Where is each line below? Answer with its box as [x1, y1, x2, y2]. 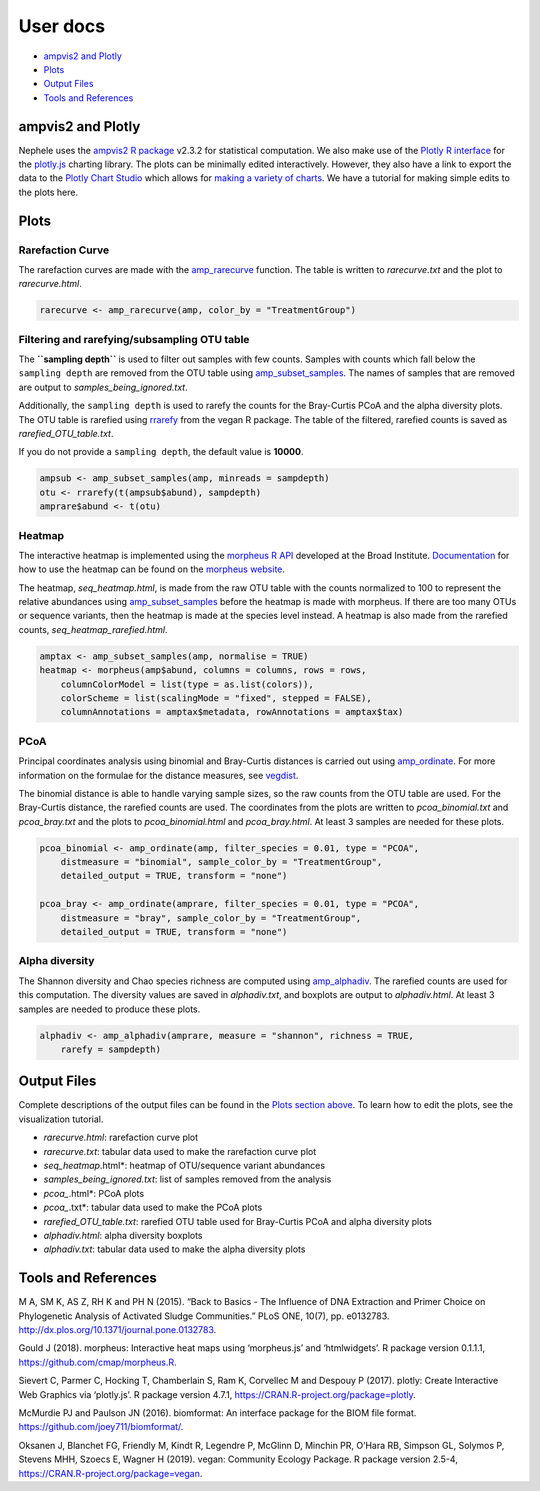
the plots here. [18, 186, 79, 198]
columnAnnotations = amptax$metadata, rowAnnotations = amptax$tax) [60, 706, 404, 718]
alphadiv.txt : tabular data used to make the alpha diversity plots [43, 1243, 306, 1255]
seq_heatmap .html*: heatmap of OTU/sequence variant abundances [43, 1159, 325, 1171]
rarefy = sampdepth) [60, 1043, 162, 1055]
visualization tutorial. [18, 1113, 104, 1125]
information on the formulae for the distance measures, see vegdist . [18, 769, 299, 781]
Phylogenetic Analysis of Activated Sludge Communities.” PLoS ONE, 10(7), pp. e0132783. [18, 1310, 390, 1322]
